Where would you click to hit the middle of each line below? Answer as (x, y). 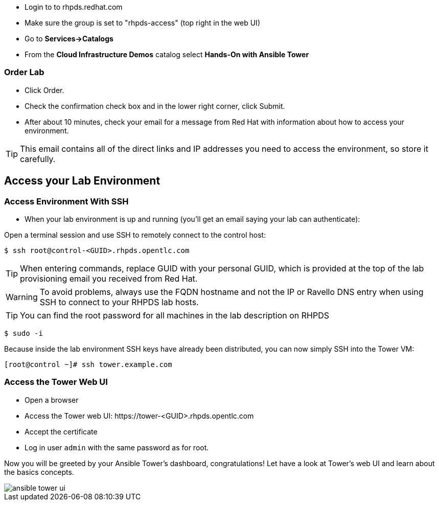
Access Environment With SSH (66, 201)
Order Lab (24, 72)
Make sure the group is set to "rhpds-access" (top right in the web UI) (142, 23)
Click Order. (44, 90)
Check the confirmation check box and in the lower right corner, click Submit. (155, 106)
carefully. (38, 159)
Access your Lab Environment (82, 181)
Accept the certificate (61, 431)
